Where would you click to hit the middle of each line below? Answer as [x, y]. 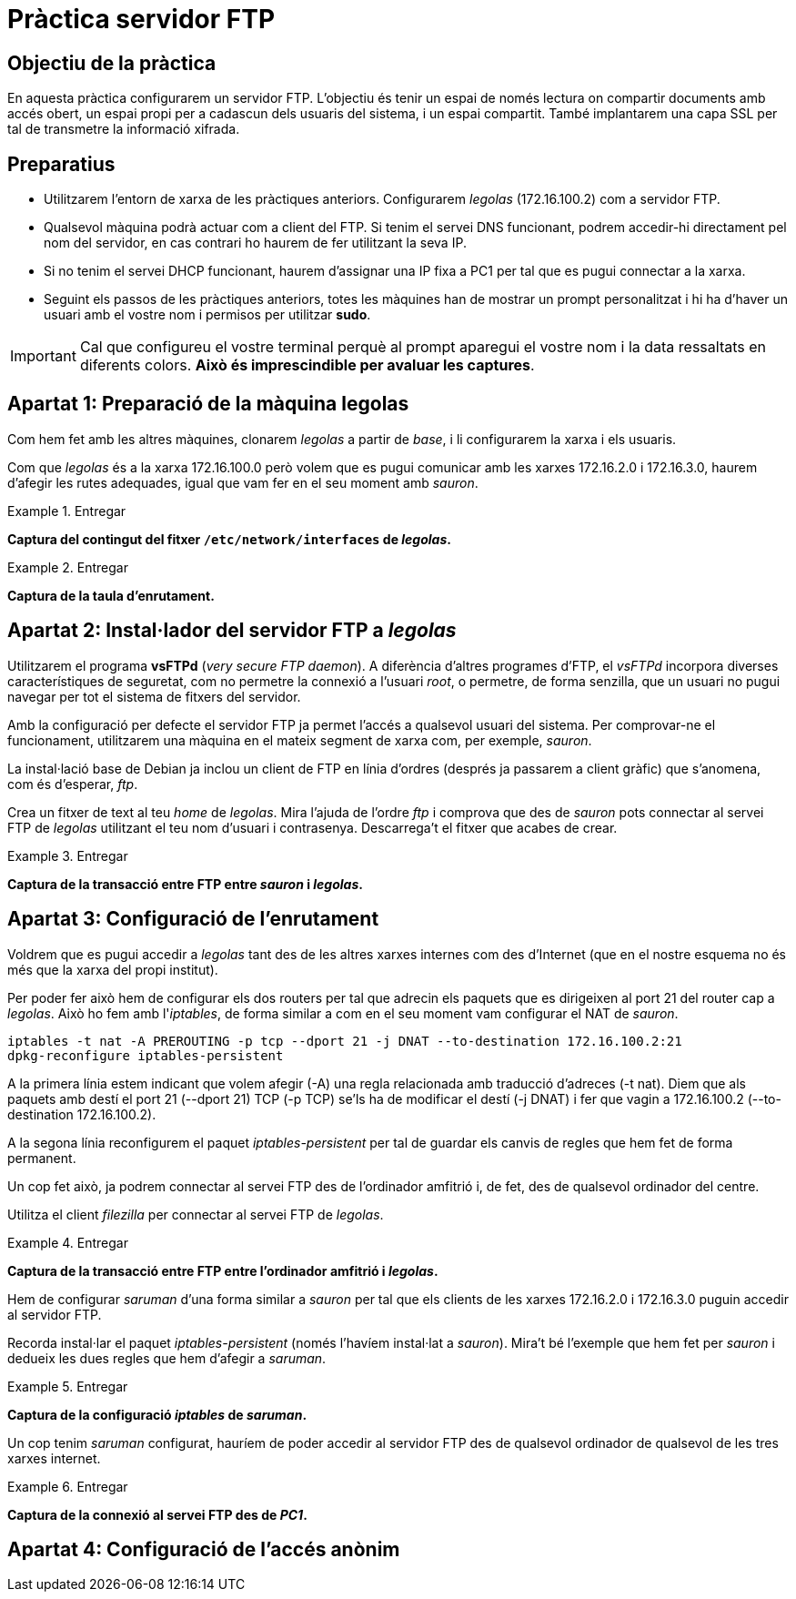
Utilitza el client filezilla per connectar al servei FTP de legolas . [196, 1214]
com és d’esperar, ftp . [73, 784]
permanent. [42, 1158]
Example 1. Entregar [67, 511]
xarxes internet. [54, 1458]
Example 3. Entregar [68, 855]
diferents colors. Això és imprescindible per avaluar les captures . [307, 365]
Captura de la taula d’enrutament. [111, 595]
